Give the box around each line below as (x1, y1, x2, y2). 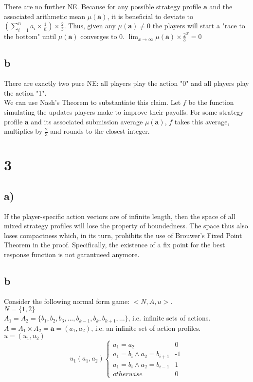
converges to (80, 31, 117, 41)
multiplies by (4, 126, 43, 136)
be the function (188, 97, 234, 107)
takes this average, (174, 116, 230, 126)
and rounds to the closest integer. (50, 126, 150, 136)
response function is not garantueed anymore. (4, 249, 140, 259)
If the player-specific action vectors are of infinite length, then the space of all (4, 211, 235, 221)
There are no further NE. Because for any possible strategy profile (4, 1, 201, 11)
